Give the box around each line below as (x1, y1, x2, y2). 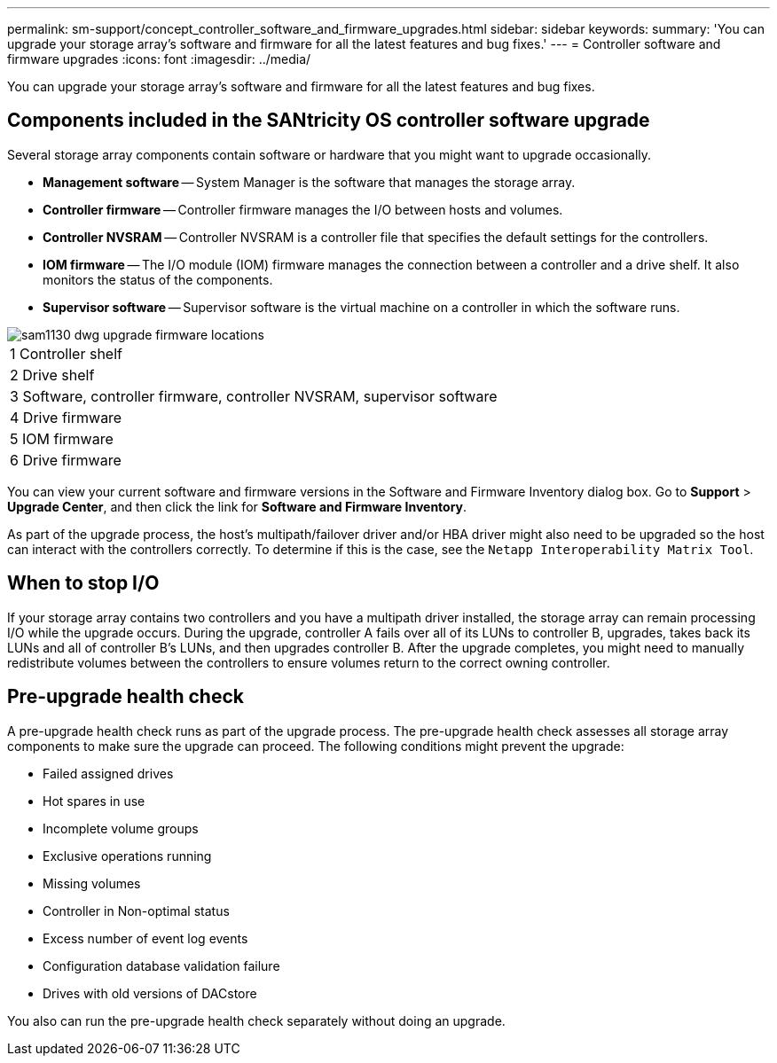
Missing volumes (43, 875, 141, 891)
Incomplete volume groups (43, 820, 199, 836)
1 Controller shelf (10, 344, 122, 363)
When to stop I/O (7, 572, 160, 595)
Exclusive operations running (43, 848, 212, 864)
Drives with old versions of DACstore (43, 985, 257, 1001)
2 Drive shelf (10, 365, 95, 384)
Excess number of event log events (43, 930, 248, 946)
